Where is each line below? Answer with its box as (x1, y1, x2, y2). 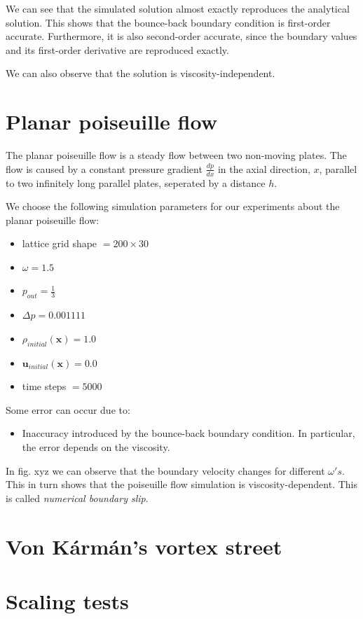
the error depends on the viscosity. (22, 440, 170, 454)
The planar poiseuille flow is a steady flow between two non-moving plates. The (6, 148, 347, 162)
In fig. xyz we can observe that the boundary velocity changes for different (6, 463, 325, 478)
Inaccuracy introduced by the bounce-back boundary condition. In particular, (22, 426, 355, 440)
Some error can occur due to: (6, 402, 130, 417)
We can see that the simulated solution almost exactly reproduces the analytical (6, 1, 350, 15)
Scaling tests (6, 586, 129, 615)
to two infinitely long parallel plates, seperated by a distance (6, 175, 266, 190)
